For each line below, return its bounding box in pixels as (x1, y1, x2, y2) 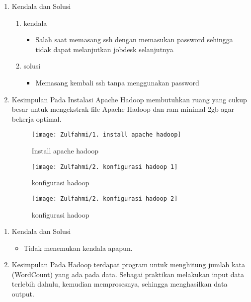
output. (11, 289, 34, 299)
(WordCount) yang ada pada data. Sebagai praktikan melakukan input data (11, 269, 245, 279)
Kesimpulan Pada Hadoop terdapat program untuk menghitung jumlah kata (11, 259, 245, 270)
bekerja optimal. (11, 113, 62, 124)
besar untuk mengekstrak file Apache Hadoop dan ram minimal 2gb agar (11, 104, 234, 114)
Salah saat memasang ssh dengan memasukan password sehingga (35, 34, 233, 45)
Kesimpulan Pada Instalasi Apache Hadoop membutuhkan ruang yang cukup (11, 94, 247, 104)
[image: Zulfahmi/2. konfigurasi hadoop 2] (31, 195, 178, 202)
